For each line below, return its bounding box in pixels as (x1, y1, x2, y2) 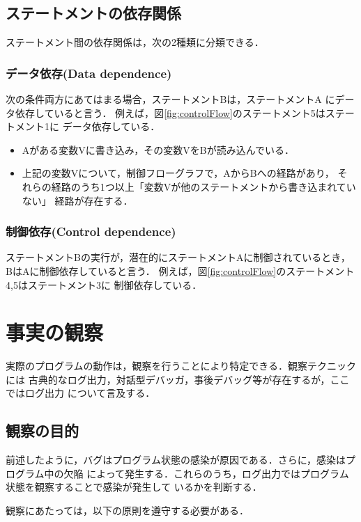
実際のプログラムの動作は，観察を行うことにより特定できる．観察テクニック (6, 358, 357, 373)
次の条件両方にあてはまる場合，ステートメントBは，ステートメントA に (6, 92, 335, 106)
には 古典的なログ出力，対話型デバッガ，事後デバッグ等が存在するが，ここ (6, 372, 350, 386)
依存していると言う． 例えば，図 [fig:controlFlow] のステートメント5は (15, 105, 325, 120)
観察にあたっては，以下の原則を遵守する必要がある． (6, 503, 249, 518)
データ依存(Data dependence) (6, 64, 172, 81)
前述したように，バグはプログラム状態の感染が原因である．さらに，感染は (6, 452, 346, 467)
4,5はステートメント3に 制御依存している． (6, 277, 202, 292)
